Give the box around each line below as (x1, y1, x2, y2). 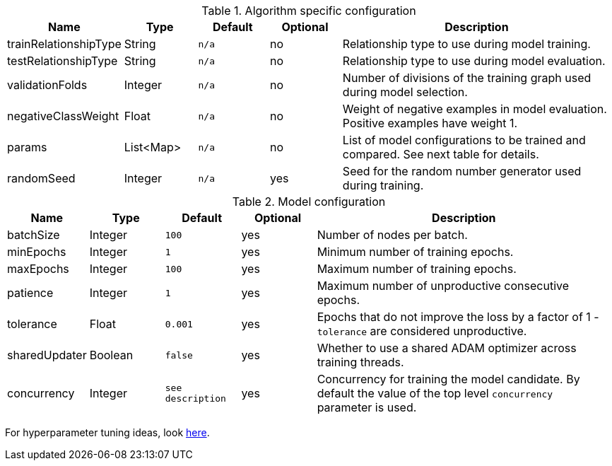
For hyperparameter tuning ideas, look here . (5, 426, 210, 438)
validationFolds (7, 78, 88, 92)
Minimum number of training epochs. (317, 245, 514, 259)
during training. (342, 178, 424, 192)
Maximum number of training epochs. (317, 262, 517, 276)
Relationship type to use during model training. (342, 37, 591, 51)
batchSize (7, 228, 60, 242)
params (7, 140, 47, 154)
